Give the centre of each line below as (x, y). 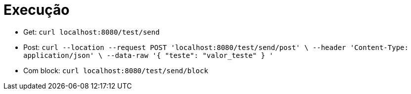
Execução (37, 10)
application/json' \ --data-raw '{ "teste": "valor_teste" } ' (148, 55)
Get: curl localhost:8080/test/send (91, 32)
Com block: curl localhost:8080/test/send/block (116, 70)
